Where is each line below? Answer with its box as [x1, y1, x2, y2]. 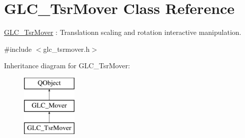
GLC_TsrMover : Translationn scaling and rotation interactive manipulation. [4, 27, 241, 37]
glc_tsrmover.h [43, 43, 90, 54]
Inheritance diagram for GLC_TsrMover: [4, 60, 130, 71]
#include [4, 43, 32, 54]
